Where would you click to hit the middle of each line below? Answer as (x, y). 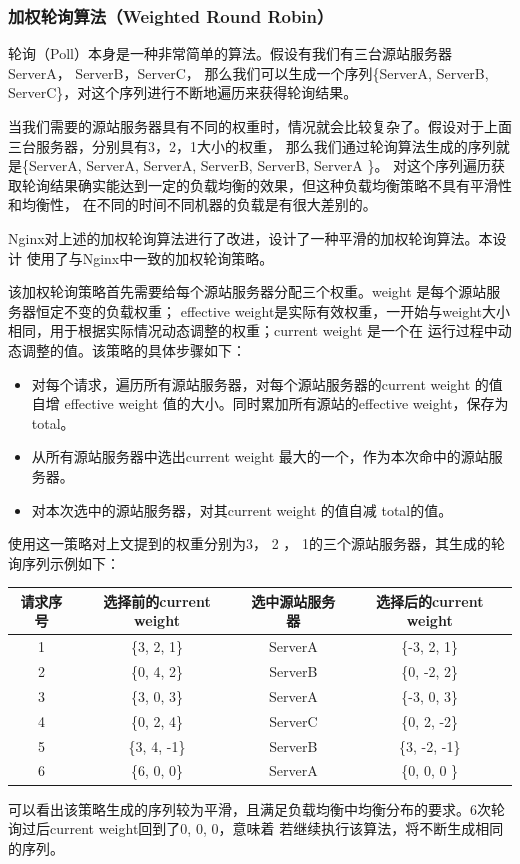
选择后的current (429, 600)
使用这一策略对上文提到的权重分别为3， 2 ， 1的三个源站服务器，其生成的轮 (256, 543)
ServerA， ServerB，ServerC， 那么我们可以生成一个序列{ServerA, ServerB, (248, 72)
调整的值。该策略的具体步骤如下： (133, 349)
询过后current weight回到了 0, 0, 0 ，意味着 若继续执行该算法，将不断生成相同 (256, 828)
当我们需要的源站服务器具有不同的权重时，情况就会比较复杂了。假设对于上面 (260, 126)
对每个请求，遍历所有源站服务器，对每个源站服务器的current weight (251, 383)
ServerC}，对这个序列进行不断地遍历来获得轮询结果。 (183, 92)
